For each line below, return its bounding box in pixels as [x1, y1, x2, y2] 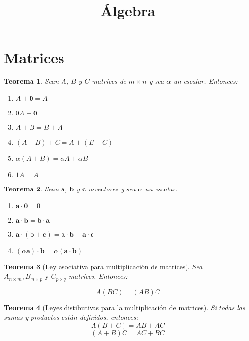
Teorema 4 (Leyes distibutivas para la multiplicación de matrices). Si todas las [4, 302, 245, 312]
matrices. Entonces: [68, 271, 128, 281]
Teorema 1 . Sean [4, 76, 59, 86]
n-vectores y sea [88, 183, 136, 193]
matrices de [92, 76, 126, 86]
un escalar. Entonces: [173, 76, 238, 86]
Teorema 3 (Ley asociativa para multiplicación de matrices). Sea [4, 261, 203, 271]
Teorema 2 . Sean [4, 183, 59, 193]
